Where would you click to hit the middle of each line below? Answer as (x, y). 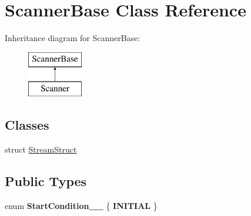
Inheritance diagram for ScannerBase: (73, 38)
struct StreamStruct (41, 149)
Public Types (46, 181)
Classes (27, 125)
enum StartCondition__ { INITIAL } (81, 205)
